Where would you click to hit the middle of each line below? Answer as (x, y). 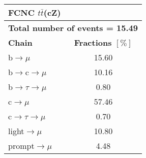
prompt (21, 146)
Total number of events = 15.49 (73, 28)
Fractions (93, 42)
